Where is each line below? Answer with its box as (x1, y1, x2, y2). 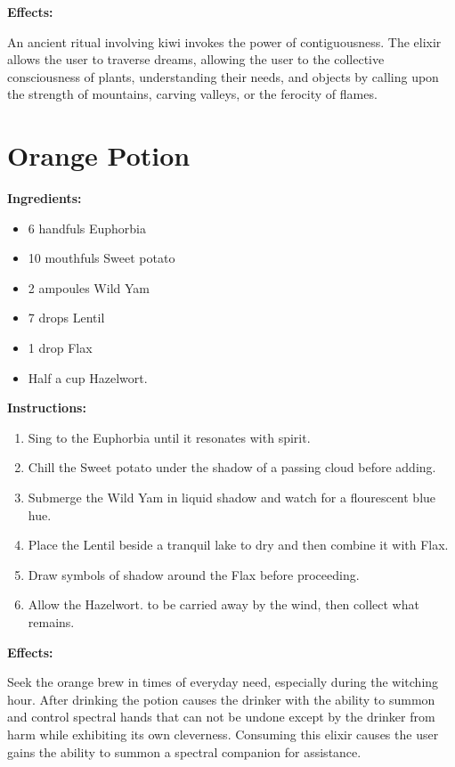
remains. (28, 613, 75, 631)
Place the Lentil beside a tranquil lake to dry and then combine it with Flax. (28, 535, 449, 554)
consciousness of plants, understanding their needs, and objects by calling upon (7, 67, 439, 86)
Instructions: (7, 398, 86, 417)
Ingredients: (7, 189, 82, 208)
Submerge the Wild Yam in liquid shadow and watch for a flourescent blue (28, 488, 436, 507)
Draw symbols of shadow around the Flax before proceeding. (28, 565, 360, 583)
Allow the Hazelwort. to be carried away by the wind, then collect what (28, 595, 419, 614)
